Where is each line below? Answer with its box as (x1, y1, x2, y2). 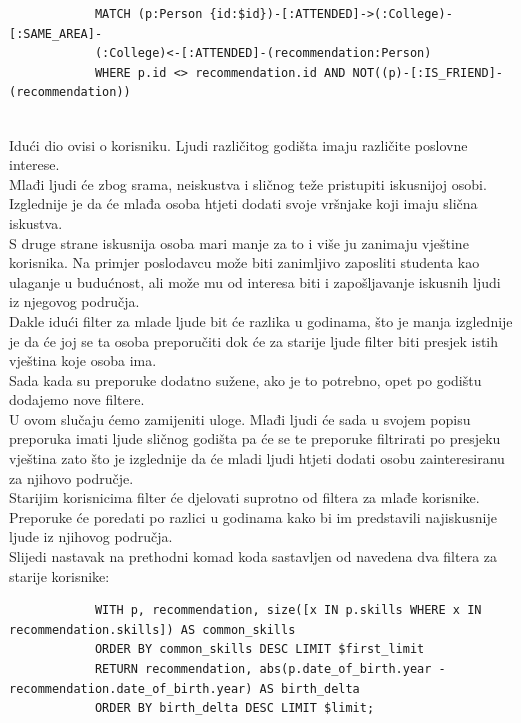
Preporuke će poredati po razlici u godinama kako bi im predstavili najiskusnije (9, 506, 497, 527)
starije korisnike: (9, 565, 110, 586)
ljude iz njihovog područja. (9, 526, 173, 547)
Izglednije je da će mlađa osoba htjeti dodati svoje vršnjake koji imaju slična (9, 193, 478, 214)
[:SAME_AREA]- (9, 26, 103, 41)
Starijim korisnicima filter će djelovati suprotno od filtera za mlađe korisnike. (9, 487, 480, 508)
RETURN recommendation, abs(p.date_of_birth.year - (94, 662, 446, 676)
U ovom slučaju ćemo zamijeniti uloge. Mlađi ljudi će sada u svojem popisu (9, 408, 471, 429)
